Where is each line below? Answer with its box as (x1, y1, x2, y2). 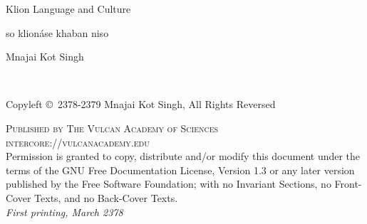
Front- (334, 176, 362, 191)
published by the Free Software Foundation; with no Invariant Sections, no (6, 176, 331, 191)
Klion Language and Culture (6, 1, 131, 16)
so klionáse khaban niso (6, 25, 109, 40)
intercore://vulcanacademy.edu (6, 134, 150, 149)
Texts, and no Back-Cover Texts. (34, 190, 178, 205)
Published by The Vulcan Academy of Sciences (6, 120, 219, 135)
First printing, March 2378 (6, 204, 123, 219)
